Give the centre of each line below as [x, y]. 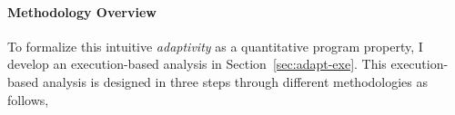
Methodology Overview [82, 11]
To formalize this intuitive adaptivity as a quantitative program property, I [215, 46]
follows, [28, 99]
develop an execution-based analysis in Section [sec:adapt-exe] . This [197, 64]
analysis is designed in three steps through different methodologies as [235, 81]
